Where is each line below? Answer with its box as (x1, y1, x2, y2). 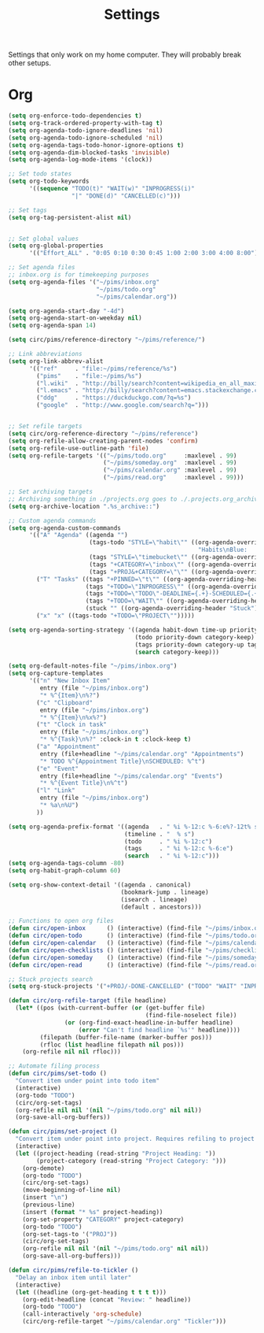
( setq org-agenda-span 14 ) (8, 321, 97, 330)
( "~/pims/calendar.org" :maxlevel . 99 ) (103, 466, 237, 474)
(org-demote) (22, 1164, 65, 1172)
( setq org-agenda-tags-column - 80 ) (8, 860, 125, 868)
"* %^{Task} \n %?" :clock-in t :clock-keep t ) (39, 735, 192, 743)
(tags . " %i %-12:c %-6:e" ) (124, 845, 234, 853)
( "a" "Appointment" (36, 742, 101, 750)
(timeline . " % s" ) (124, 830, 195, 838)
